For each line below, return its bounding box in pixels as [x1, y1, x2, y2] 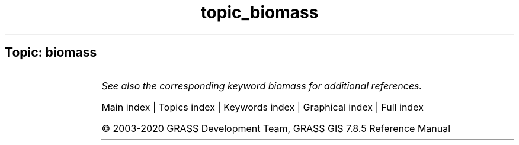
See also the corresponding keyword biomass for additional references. [101, 79, 422, 92]
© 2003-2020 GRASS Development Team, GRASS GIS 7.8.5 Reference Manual [101, 122, 451, 134]
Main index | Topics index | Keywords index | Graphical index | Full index [101, 101, 424, 113]
